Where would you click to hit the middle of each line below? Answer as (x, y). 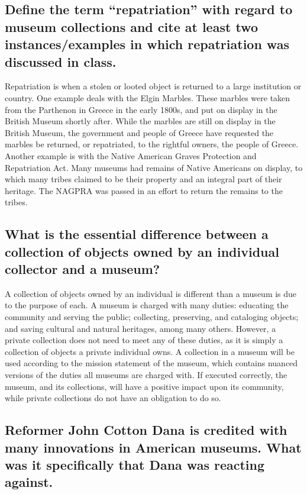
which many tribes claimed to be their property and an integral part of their (143, 179)
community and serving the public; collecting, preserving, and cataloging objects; (152, 317)
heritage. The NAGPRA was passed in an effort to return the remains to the (144, 190)
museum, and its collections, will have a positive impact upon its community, (144, 386)
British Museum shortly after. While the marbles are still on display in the (140, 121)
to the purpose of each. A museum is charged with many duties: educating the (147, 305)
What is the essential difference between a (137, 234)
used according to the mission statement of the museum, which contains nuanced (151, 363)
